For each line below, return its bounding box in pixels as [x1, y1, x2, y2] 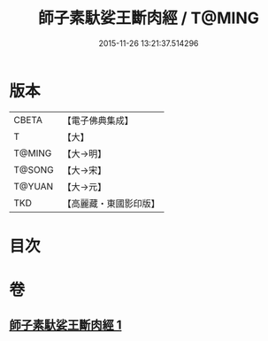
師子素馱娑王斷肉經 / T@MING [38, 8, 259, 28]
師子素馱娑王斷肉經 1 [9, 318, 122, 333]
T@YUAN [13, 180, 54, 192]
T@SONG [13, 163, 55, 175]
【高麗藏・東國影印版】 [62, 197, 161, 209]
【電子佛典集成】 [62, 114, 134, 127]
